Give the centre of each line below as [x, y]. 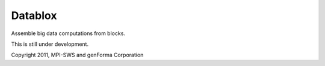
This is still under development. [50, 44]
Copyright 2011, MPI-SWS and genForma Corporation [77, 55]
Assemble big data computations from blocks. [68, 33]
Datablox [34, 15]
